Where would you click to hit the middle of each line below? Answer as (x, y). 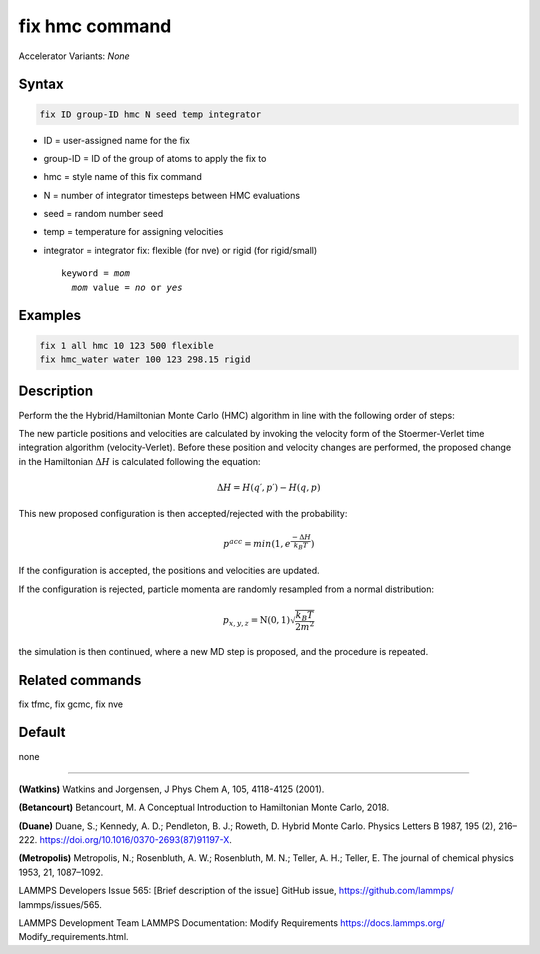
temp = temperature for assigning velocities (133, 232)
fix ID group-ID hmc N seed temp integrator (150, 114)
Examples (50, 315)
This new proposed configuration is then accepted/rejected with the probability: (183, 514)
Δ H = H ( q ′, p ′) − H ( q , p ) (268, 487)
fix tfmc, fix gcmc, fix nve (71, 704)
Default (42, 732)
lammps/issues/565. (60, 904)
